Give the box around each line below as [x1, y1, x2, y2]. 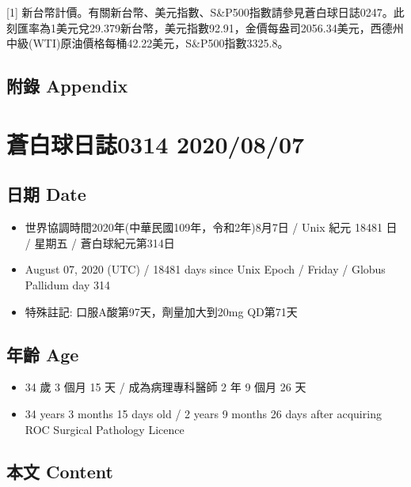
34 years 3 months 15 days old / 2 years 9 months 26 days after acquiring [25, 405, 382, 421]
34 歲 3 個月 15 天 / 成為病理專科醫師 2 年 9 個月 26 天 [25, 379, 306, 395]
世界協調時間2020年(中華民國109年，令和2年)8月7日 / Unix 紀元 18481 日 [25, 219, 398, 236]
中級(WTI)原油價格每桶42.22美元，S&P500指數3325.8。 [6, 35, 289, 51]
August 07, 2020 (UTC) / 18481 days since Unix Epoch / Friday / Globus [25, 261, 386, 277]
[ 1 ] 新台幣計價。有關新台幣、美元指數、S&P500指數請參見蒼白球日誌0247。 [6, 4, 394, 20]
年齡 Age [6, 342, 79, 366]
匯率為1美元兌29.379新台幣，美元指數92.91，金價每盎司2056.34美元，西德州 [17, 19, 404, 36]
